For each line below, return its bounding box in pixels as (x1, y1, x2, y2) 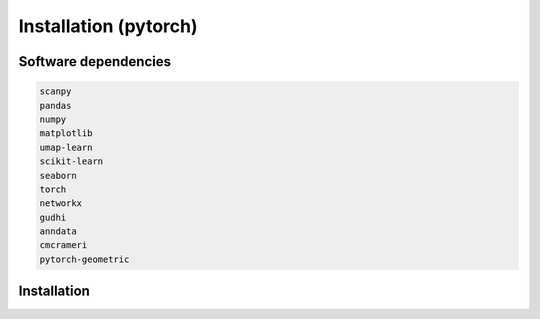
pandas (39, 100, 72, 111)
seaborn (39, 170, 77, 181)
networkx (39, 198, 83, 209)
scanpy (39, 86, 72, 97)
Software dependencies (18, 53, 172, 70)
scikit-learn (39, 156, 104, 167)
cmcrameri (39, 240, 88, 251)
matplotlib (39, 128, 93, 139)
